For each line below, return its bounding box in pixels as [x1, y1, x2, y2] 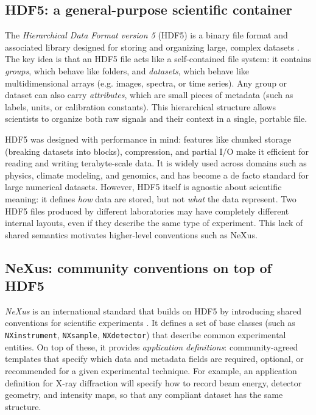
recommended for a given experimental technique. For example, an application [5, 364, 297, 377]
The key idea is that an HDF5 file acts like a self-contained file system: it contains [5, 52, 312, 65]
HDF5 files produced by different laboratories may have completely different [5, 204, 289, 217]
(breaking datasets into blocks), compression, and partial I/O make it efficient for [5, 144, 309, 157]
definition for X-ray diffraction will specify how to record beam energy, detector [5, 376, 302, 389]
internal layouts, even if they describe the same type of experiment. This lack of [5, 216, 303, 229]
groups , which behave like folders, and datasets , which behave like [5, 64, 250, 77]
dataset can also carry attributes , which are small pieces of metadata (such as [5, 88, 293, 101]
